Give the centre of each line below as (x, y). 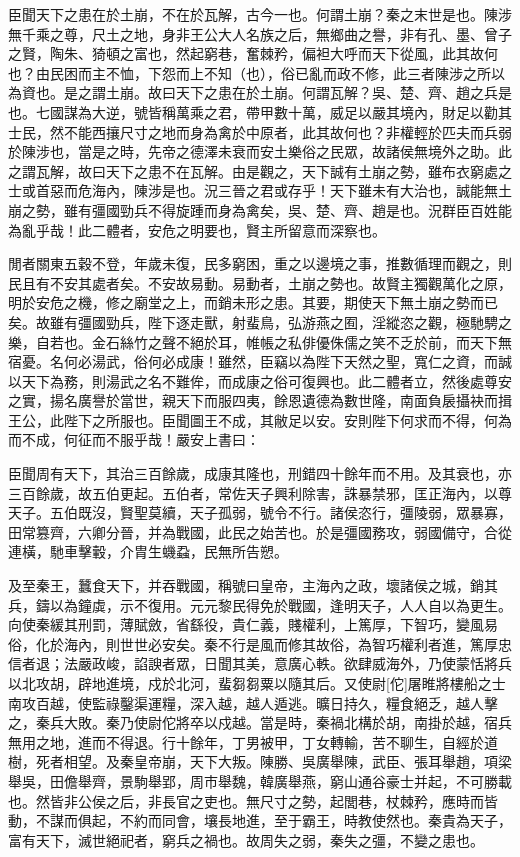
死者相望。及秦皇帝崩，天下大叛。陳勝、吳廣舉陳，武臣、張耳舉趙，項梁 (273, 761)
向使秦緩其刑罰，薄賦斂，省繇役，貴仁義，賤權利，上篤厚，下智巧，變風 (246, 624)
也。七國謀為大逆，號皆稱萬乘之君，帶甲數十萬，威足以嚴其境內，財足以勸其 (260, 111)
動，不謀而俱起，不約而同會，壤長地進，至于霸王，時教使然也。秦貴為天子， (260, 820)
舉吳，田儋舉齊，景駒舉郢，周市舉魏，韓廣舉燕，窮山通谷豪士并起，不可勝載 (260, 780)
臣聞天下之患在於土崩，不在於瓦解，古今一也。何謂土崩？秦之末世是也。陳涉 (260, 14)
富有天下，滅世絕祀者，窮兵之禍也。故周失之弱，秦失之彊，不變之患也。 (246, 839)
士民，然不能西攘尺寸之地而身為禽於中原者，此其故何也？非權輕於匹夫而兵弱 (260, 131)
